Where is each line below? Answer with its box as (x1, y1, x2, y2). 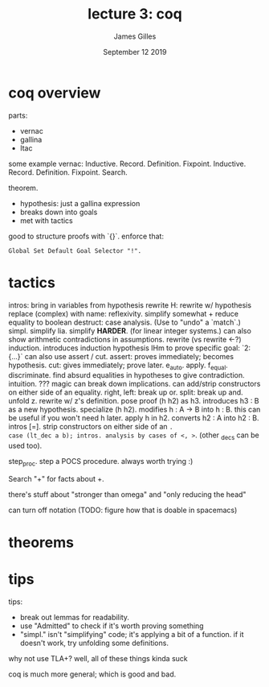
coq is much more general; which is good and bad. (8, 669, 177, 679)
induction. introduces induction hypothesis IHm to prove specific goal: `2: (8, 343, 251, 353)
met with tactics (19, 215, 74, 226)
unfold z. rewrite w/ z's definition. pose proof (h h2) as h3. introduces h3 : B (8, 396, 259, 406)
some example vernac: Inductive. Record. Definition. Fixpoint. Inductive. (8, 159, 247, 168)
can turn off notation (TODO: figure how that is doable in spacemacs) (8, 505, 238, 515)
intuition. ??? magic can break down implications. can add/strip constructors (8, 379, 261, 389)
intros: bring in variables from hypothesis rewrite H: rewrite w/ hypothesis (8, 300, 251, 310)
